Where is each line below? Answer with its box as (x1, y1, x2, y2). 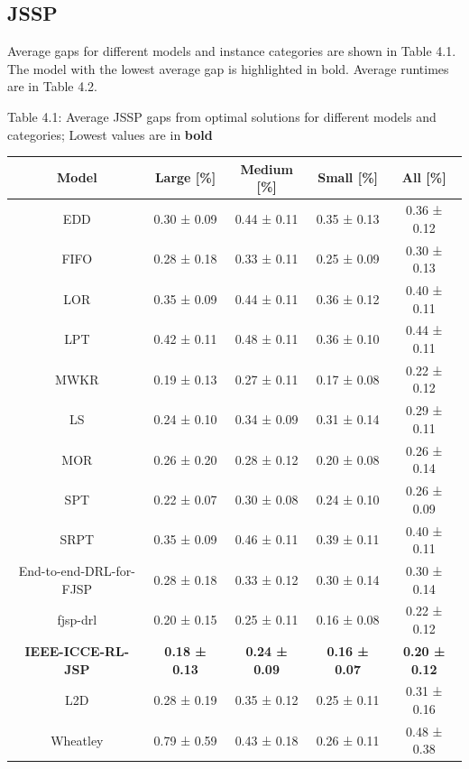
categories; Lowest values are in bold (7, 125, 213, 144)
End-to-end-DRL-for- (18, 561, 135, 580)
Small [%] (317, 168, 379, 187)
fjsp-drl (57, 610, 97, 629)
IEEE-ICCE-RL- (24, 641, 130, 660)
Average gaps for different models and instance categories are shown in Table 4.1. (7, 42, 456, 60)
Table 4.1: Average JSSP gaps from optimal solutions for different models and (7, 107, 437, 125)
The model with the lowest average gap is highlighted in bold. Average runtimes (7, 59, 449, 78)
